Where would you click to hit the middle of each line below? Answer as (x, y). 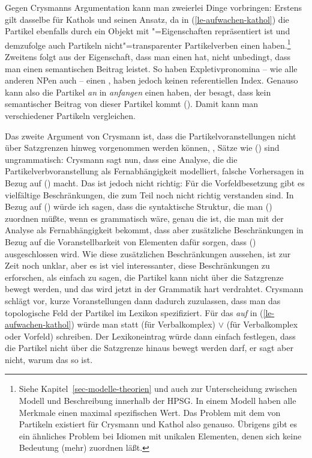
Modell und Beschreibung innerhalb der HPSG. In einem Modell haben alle (157, 401)
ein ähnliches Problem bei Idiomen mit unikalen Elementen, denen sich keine (160, 435)
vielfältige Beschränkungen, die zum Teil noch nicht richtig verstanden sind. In (149, 194)
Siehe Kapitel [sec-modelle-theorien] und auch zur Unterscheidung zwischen (158, 389)
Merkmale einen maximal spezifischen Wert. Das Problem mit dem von (150, 412)
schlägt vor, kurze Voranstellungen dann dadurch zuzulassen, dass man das (143, 300)
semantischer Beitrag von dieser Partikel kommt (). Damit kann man (132, 104)
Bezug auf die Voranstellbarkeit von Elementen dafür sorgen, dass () (130, 241)
